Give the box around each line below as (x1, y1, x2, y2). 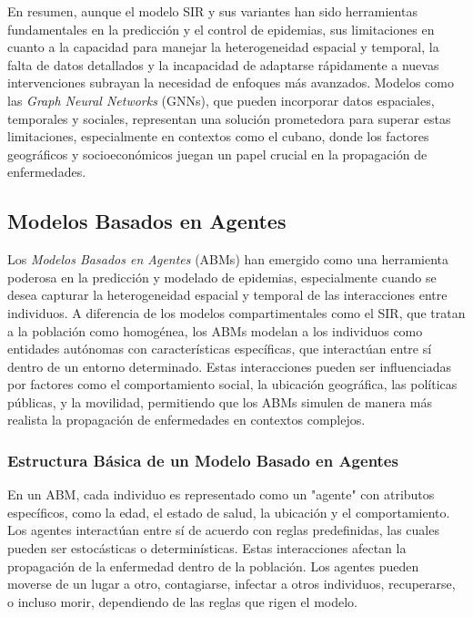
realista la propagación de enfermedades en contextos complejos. (7, 410, 366, 429)
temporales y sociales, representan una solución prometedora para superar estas (7, 108, 451, 128)
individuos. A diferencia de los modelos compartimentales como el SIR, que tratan (7, 303, 466, 322)
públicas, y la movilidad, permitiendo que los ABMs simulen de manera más (7, 392, 432, 411)
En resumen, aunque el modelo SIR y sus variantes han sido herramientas (7, 2, 418, 20)
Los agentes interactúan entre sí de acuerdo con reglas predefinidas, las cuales (7, 520, 439, 540)
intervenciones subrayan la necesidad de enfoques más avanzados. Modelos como (7, 73, 454, 92)
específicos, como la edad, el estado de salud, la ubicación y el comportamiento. (7, 502, 450, 521)
